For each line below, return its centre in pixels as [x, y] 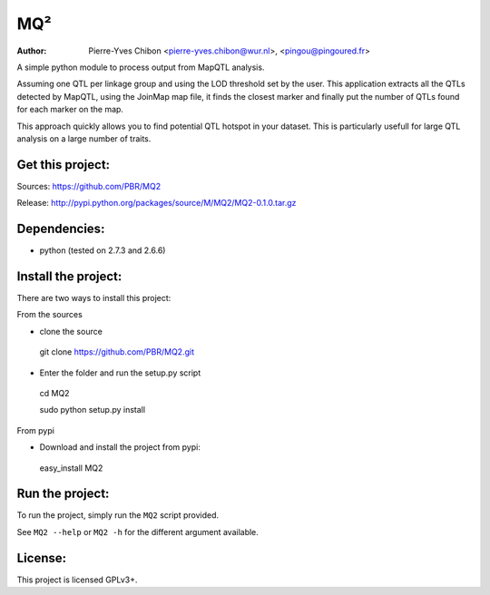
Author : [32, 51]
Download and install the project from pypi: [120, 447]
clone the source [71, 331]
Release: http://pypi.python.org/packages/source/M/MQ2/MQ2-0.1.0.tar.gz [157, 203]
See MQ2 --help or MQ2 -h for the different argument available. [137, 532]
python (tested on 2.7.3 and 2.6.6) [103, 250]
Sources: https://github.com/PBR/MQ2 [89, 186]
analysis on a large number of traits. [84, 138]
